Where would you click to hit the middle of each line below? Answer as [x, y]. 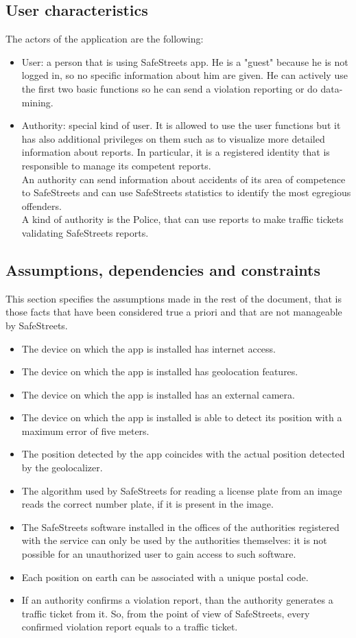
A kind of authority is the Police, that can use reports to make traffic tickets [182, 219]
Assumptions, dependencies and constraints [163, 269]
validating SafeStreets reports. [85, 232]
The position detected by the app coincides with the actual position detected [183, 454]
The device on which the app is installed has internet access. [149, 348]
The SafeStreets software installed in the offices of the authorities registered [180, 527]
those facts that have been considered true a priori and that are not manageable [174, 312]
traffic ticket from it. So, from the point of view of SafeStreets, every [166, 613]
